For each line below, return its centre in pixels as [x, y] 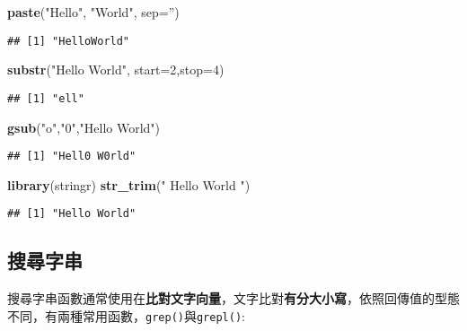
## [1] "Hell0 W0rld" [72, 157]
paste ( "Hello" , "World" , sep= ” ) [93, 12]
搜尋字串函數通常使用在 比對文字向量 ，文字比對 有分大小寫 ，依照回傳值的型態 [233, 298]
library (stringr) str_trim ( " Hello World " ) [129, 184]
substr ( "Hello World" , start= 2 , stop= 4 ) [116, 70]
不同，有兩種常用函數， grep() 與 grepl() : [126, 315]
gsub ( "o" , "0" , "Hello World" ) [84, 127]
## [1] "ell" [46, 98]
